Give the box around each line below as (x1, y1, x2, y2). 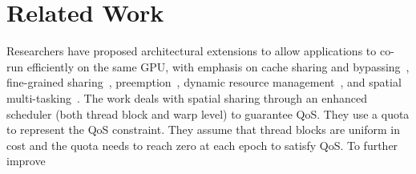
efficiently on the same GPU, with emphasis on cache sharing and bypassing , (26, 58, 410, 75)
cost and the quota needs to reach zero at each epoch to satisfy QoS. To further (6, 136, 398, 153)
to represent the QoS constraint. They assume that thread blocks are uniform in (6, 121, 401, 138)
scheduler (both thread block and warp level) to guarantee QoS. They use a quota (6, 105, 410, 122)
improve (6, 152, 46, 169)
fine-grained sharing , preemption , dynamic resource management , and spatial (6, 74, 402, 91)
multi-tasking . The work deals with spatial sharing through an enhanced (6, 89, 368, 106)
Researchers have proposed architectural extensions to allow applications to (6, 42, 377, 59)
